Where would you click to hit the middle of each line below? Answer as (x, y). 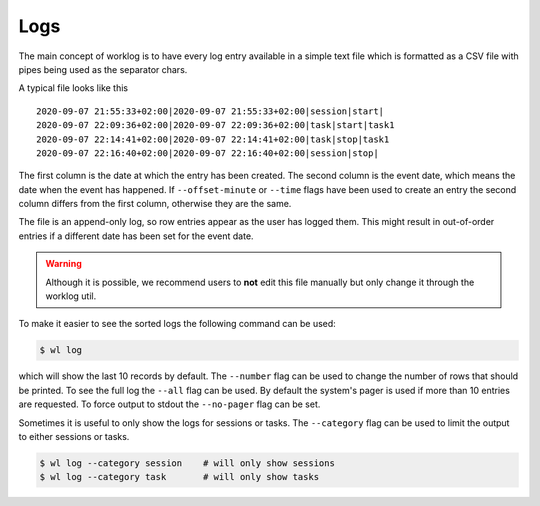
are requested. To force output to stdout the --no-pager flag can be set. (169, 404)
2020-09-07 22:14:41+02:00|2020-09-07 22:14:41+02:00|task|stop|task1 (213, 139)
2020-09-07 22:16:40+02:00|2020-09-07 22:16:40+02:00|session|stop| (207, 153)
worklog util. (71, 296)
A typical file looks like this (73, 88)
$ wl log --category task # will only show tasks (179, 477)
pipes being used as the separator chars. (103, 69)
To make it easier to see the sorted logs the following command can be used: (177, 324)
